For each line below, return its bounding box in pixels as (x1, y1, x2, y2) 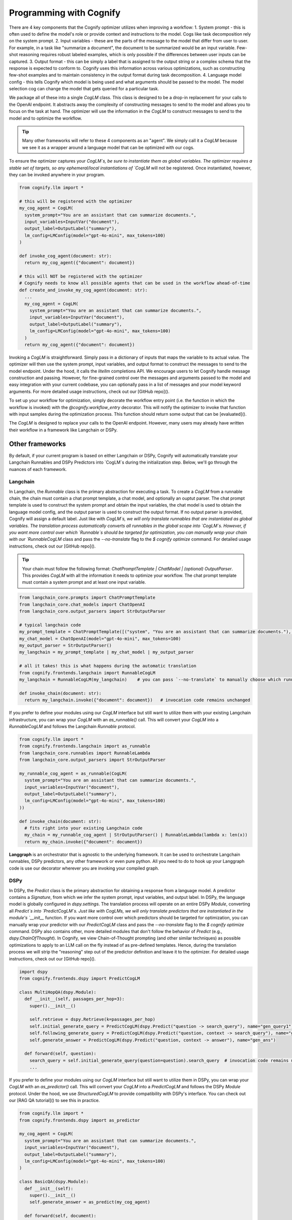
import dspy (19, 969, 48, 975)
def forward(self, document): (24, 1213, 97, 1219)
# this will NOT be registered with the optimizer (19, 274, 143, 279)
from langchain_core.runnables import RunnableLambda (19, 750, 150, 756)
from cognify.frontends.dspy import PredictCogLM (19, 976, 140, 981)
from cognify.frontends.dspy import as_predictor (19, 1118, 140, 1123)
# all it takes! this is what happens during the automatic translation (19, 663, 197, 669)
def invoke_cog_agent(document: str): (19, 253, 112, 259)
